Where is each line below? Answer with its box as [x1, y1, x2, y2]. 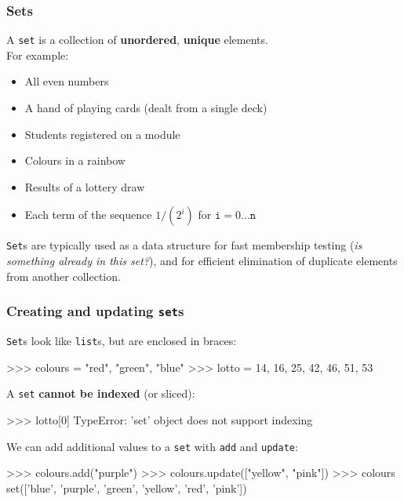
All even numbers [24, 73, 109, 89]
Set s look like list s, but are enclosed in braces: [6, 333, 237, 349]
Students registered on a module [24, 125, 180, 142]
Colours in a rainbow [24, 152, 126, 169]
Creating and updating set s [6, 301, 184, 321]
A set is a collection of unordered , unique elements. [6, 31, 268, 48]
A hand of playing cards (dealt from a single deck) [24, 100, 268, 116]
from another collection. [6, 267, 121, 284]
